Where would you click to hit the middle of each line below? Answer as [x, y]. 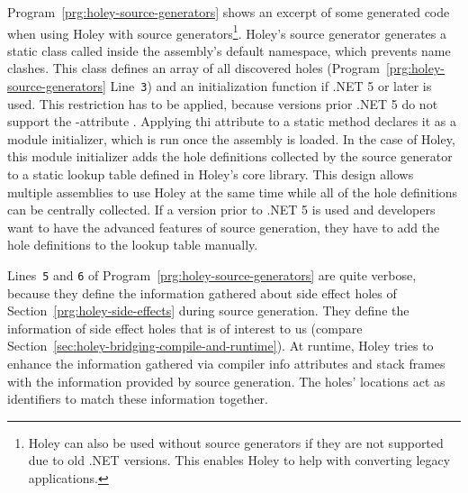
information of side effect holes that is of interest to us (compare [185, 328]
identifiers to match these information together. [138, 399]
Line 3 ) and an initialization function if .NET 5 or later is [271, 86]
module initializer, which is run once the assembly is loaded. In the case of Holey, [231, 138]
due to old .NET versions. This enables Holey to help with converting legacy [239, 460]
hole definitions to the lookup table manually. [133, 245]
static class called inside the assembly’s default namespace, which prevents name [229, 50]
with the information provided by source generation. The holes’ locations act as [226, 381]
